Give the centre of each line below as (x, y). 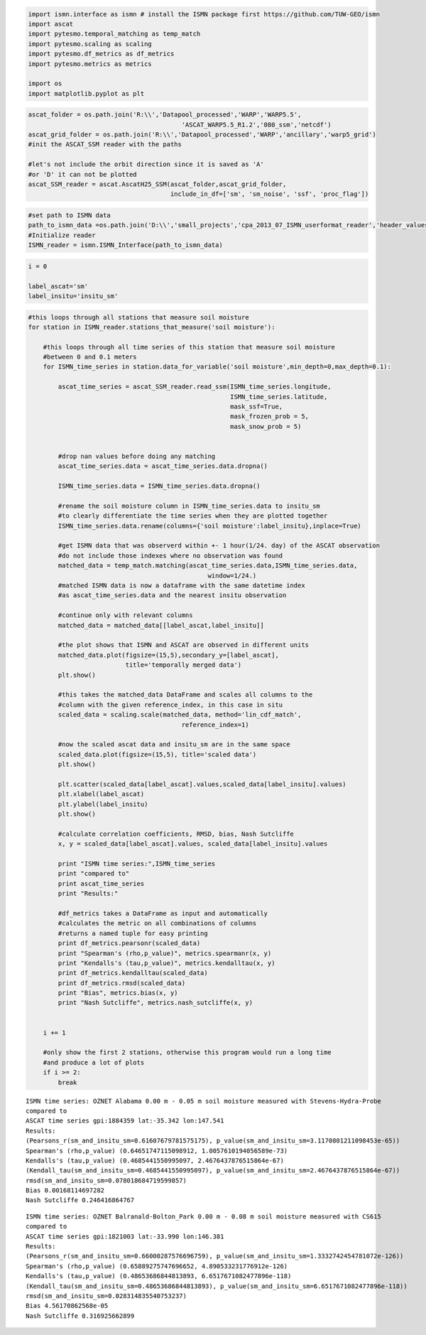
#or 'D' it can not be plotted (83, 174)
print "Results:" (88, 894)
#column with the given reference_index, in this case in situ (170, 704)
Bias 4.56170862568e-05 (67, 1306)
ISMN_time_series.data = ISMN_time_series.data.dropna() (159, 486)
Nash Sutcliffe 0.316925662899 (80, 1316)
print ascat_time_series (101, 883)
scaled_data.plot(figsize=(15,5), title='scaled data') (157, 754)
